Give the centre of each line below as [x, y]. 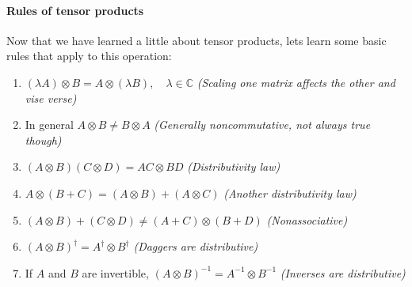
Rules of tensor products [75, 10]
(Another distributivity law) [290, 193]
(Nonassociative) [307, 219]
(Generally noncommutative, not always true [262, 125]
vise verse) [51, 98]
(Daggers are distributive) [196, 246]
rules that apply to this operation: [89, 56]
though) [43, 140]
